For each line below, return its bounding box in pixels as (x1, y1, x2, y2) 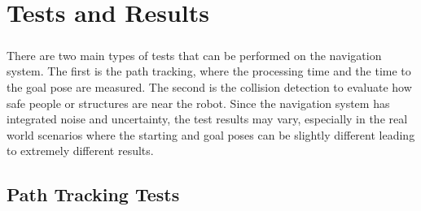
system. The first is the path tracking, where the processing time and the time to (7, 62, 411, 80)
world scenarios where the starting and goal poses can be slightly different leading (7, 126, 415, 143)
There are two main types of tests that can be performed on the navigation (7, 46, 382, 63)
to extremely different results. (7, 142, 154, 159)
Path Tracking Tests (7, 182, 180, 207)
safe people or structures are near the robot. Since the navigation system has (7, 94, 390, 111)
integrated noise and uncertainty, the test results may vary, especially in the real (7, 110, 408, 127)
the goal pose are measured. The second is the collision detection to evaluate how (7, 78, 412, 95)
